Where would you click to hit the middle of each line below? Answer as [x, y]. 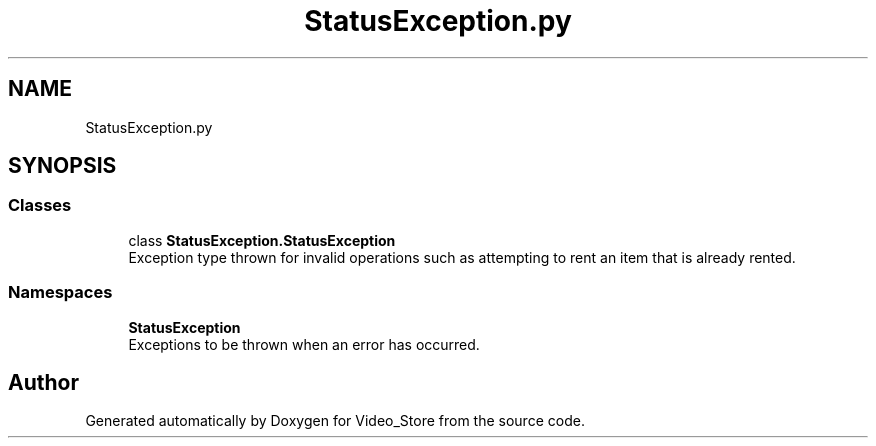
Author [43, 382]
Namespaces [60, 292]
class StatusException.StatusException [262, 240]
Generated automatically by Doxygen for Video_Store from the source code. [335, 421]
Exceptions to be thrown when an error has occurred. [304, 344]
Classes [40, 205]
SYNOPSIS [62, 166]
